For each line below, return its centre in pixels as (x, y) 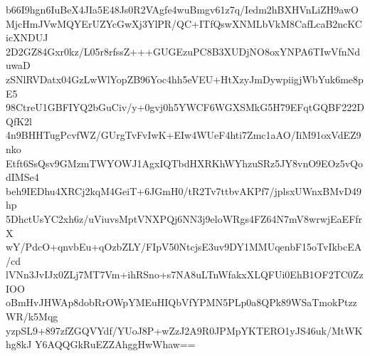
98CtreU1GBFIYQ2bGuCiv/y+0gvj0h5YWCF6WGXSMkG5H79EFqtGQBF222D (185, 107)
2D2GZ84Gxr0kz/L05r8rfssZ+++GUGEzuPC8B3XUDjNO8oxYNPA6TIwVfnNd (183, 51)
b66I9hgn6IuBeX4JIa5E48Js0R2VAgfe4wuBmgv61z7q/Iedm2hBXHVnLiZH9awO (182, 9)
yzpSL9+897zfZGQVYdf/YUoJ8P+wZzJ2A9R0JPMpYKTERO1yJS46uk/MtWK (184, 330)
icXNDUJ (27, 37)
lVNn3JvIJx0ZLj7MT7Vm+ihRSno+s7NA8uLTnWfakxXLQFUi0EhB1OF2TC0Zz (185, 274)
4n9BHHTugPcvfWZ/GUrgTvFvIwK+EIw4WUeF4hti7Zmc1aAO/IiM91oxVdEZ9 (184, 135)
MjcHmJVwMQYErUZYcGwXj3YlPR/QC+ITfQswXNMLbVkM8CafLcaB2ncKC (184, 23)
